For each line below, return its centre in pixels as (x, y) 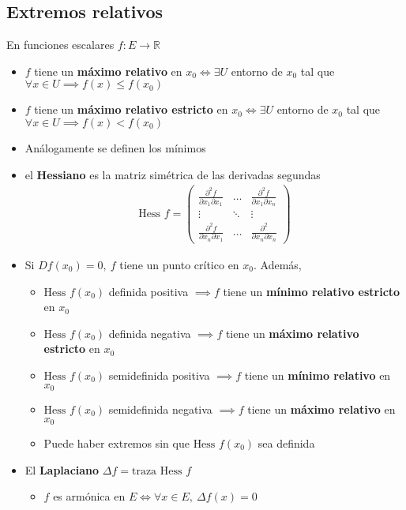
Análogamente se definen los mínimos (115, 147)
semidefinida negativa (160, 409)
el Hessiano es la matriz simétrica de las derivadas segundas (173, 174)
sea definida (286, 443)
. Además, (278, 264)
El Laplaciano (62, 469)
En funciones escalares (60, 45)
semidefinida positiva (159, 375)
